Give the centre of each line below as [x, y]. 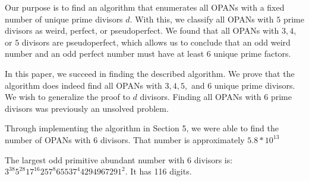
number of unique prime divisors [64, 19]
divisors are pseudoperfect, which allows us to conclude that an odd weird [156, 42]
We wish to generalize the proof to [67, 97]
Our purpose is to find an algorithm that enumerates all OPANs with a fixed [145, 7]
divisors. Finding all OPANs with [201, 97]
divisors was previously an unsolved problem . [87, 108]
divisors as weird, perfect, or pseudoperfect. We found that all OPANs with [142, 30]
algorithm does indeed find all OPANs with [83, 85]
